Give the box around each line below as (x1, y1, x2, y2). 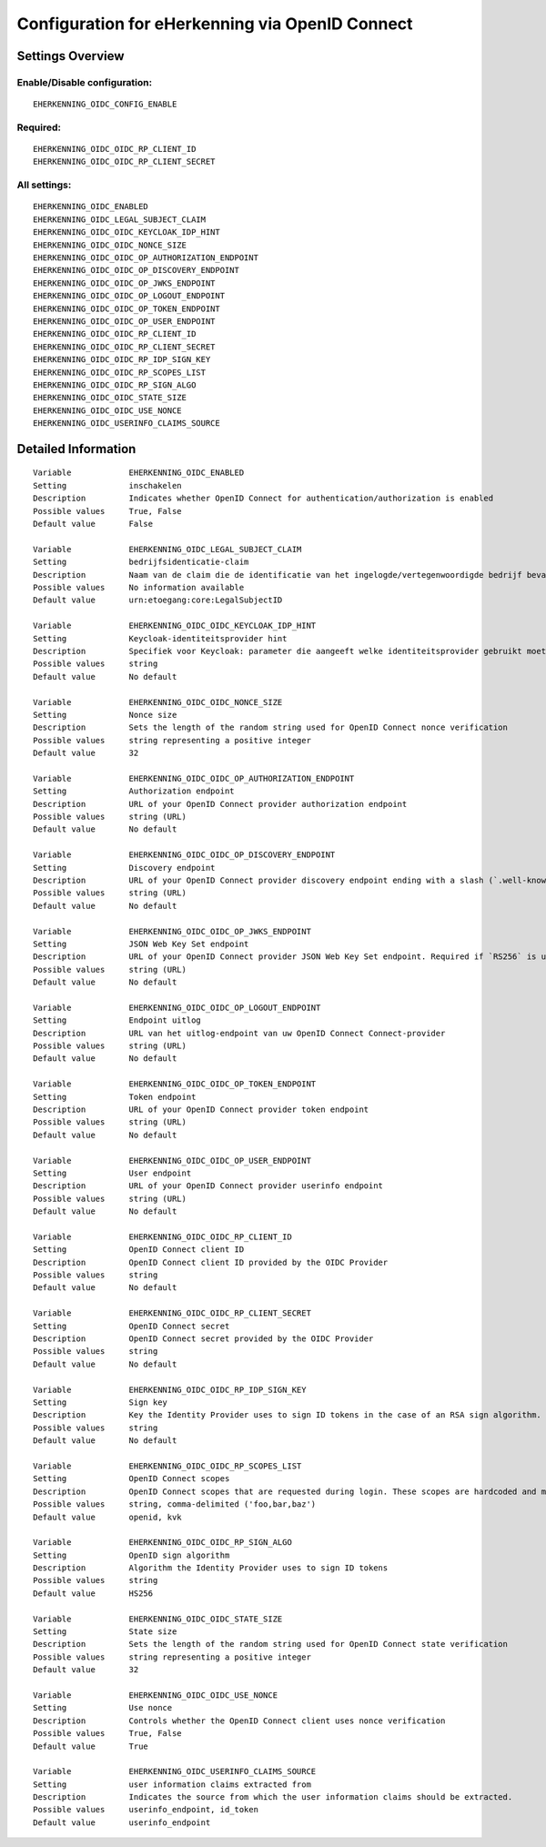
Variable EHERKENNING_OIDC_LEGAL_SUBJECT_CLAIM (33, 544, 302, 554)
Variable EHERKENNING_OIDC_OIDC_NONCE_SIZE (33, 697, 283, 707)
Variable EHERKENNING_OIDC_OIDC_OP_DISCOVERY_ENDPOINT (33, 850, 336, 860)
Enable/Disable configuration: (16, 76, 153, 88)
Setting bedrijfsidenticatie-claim (33, 557, 249, 568)
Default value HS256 (33, 1588, 154, 1599)
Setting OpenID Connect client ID (33, 1245, 245, 1255)
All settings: (16, 178, 72, 191)
